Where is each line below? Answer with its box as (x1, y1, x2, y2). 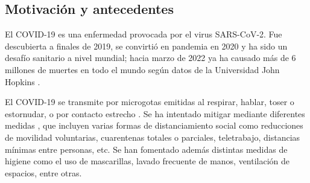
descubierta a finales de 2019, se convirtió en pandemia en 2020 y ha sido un (5, 39, 288, 52)
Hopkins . (5, 75, 40, 88)
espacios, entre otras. (5, 166, 82, 179)
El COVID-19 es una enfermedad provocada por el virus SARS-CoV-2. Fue (5, 28, 282, 40)
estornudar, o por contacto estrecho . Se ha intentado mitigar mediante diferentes (5, 107, 305, 120)
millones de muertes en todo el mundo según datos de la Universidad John (5, 63, 280, 75)
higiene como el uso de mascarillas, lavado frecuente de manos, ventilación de (5, 155, 290, 167)
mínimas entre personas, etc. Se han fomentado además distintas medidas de (5, 143, 288, 155)
